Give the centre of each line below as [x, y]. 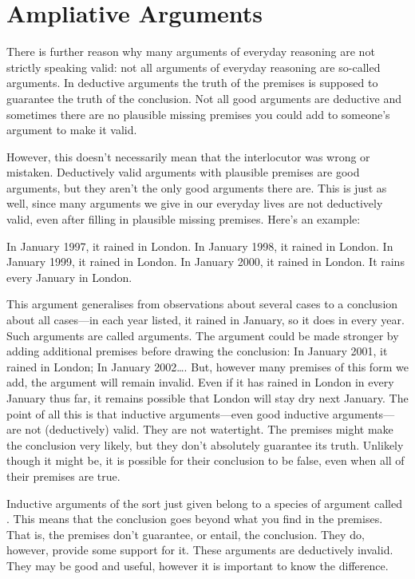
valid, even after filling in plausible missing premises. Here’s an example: [184, 219]
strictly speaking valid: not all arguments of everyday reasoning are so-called [194, 67]
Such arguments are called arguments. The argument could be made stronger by [203, 335]
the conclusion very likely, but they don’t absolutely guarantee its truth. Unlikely [205, 444]
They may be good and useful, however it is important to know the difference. [198, 565]
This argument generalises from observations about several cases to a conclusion [202, 304]
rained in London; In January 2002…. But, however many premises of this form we [207, 366]
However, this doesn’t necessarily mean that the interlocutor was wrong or [188, 156]
